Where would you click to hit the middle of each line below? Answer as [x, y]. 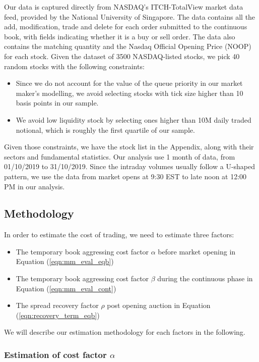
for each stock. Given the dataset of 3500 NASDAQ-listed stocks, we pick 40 [122, 56]
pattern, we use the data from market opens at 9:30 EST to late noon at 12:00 [125, 176]
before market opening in [197, 251]
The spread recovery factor [57, 305]
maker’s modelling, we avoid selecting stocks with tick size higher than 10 [129, 93]
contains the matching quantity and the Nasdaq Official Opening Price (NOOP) [128, 46]
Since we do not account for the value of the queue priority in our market [129, 83]
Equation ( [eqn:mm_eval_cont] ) [66, 288]
